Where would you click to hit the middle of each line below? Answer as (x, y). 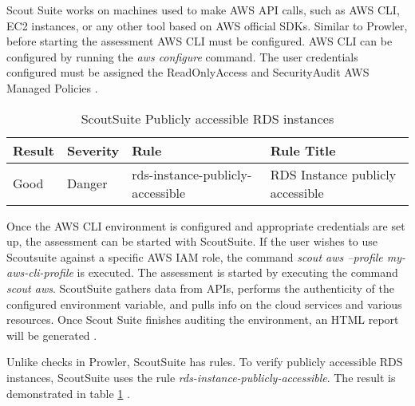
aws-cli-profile (40, 272)
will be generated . (52, 335)
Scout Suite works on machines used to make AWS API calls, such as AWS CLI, (203, 10)
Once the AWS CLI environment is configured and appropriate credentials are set (206, 225)
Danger (87, 183)
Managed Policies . (52, 87)
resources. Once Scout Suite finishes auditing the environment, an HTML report (203, 319)
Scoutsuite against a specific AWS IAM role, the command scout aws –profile (195, 256)
